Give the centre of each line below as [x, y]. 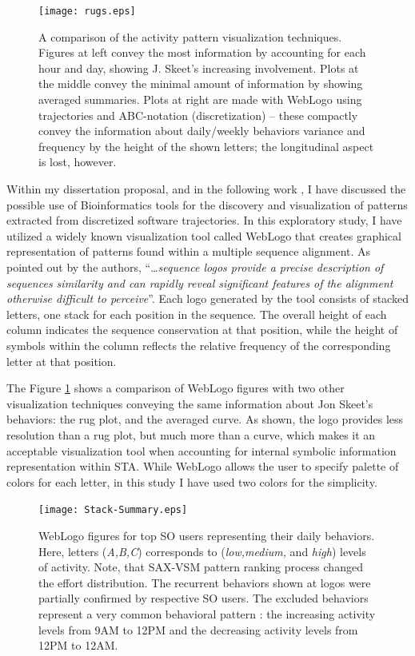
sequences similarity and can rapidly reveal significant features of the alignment [200, 282]
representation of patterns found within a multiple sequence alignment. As [189, 251]
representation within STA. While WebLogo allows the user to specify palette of [203, 466]
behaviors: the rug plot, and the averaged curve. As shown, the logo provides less [205, 419]
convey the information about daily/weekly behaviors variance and [202, 131]
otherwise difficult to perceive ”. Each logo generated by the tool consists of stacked [207, 298]
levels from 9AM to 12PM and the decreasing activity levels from [198, 629]
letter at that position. [62, 361]
